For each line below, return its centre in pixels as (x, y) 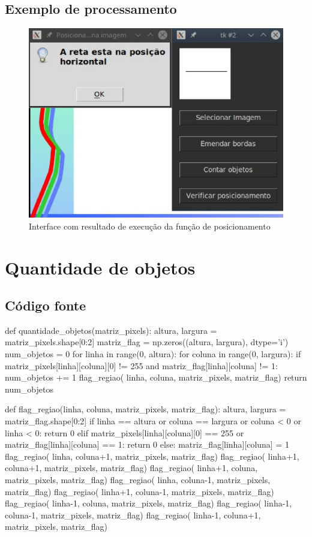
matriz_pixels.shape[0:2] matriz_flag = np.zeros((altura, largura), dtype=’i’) (147, 342)
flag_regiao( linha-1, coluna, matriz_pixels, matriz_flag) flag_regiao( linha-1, (148, 503)
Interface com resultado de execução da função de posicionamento (150, 226)
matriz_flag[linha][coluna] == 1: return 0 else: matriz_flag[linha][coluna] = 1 (147, 444)
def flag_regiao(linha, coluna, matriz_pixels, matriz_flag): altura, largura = (145, 409)
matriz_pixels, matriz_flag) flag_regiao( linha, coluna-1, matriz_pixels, (138, 480)
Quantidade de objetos (100, 267)
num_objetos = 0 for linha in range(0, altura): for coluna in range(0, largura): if (153, 354)
